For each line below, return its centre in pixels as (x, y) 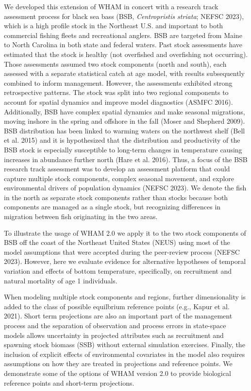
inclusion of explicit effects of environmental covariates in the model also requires (125, 354)
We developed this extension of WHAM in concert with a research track (111, 6)
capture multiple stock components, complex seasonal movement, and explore (119, 178)
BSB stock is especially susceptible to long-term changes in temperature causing (123, 149)
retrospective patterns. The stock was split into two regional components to (116, 92)
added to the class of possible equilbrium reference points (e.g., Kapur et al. (117, 306)
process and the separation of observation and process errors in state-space (115, 325)
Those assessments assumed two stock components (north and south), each (115, 64)
